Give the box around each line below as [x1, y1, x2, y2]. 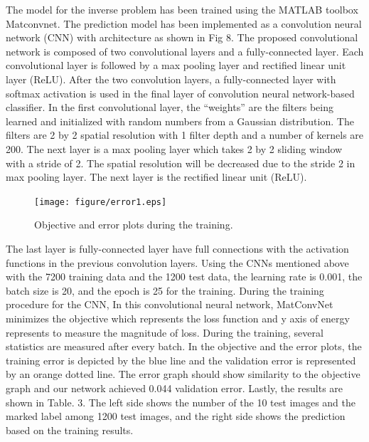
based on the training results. [6, 422, 134, 437]
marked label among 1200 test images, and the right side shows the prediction [6, 409, 346, 423]
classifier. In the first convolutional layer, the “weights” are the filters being [6, 100, 334, 115]
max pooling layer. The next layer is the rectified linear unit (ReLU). [6, 169, 307, 184]
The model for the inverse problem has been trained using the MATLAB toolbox [6, 2, 358, 16]
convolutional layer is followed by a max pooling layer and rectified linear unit [6, 58, 346, 73]
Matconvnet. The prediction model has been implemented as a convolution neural [6, 16, 362, 31]
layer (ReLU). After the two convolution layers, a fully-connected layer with [6, 71, 336, 86]
